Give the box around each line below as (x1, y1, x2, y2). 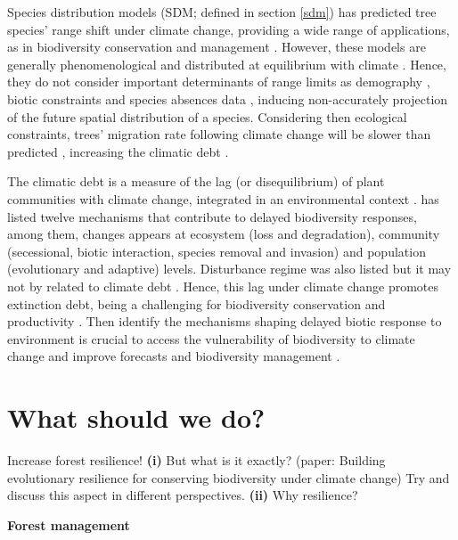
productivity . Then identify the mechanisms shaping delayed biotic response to (7, 312, 442, 331)
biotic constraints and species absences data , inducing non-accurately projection (7, 89, 448, 108)
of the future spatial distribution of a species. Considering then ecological (7, 107, 407, 126)
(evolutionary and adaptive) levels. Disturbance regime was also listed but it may (7, 259, 452, 278)
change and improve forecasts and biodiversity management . (7, 347, 340, 365)
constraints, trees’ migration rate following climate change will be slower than (7, 125, 431, 143)
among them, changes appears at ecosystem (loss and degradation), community (7, 225, 440, 243)
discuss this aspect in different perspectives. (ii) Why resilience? (7, 486, 358, 504)
